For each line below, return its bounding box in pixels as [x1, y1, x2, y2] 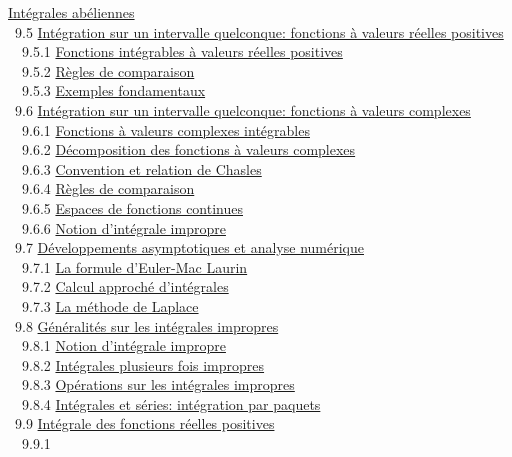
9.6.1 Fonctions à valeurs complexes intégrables [21, 119, 310, 140]
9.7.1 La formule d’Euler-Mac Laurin [21, 256, 248, 277]
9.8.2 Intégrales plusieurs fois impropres [21, 354, 265, 375]
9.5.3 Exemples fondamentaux [21, 80, 206, 101]
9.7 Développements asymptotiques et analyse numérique [14, 237, 364, 258]
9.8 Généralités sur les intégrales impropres [14, 315, 279, 336]
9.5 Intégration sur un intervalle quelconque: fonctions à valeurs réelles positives [14, 21, 504, 42]
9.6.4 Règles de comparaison [21, 178, 195, 199]
